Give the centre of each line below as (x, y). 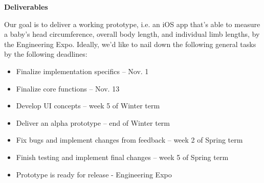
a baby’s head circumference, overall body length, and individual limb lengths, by (132, 34)
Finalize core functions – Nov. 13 (68, 88)
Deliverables (26, 7)
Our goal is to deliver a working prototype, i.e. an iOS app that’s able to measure (132, 24)
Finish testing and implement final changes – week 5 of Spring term (122, 157)
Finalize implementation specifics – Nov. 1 (82, 71)
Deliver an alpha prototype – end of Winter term (93, 122)
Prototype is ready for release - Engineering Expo (94, 174)
